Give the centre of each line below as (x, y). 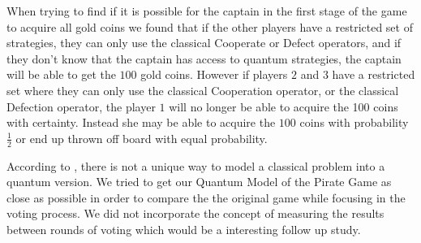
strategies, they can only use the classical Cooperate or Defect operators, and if (204, 43)
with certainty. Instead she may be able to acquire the (141, 122)
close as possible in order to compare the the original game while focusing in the (206, 197)
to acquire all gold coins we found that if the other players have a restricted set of (210, 26)
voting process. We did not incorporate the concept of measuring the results (195, 213)
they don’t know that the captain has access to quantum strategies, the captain (204, 58)
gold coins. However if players (214, 74)
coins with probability (354, 122)
